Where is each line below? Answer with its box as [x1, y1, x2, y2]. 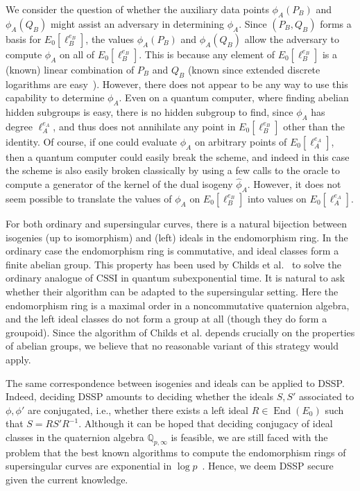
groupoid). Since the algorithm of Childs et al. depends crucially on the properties [6, 325, 355, 339]
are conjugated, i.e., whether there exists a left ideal [27, 402, 248, 417]
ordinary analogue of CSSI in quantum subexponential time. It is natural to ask [6, 270, 345, 285]
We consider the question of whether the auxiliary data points [6, 2, 269, 16]
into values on [248, 191, 307, 205]
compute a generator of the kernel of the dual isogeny [6, 177, 233, 191]
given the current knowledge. [6, 472, 128, 486]
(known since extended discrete [187, 62, 320, 76]
